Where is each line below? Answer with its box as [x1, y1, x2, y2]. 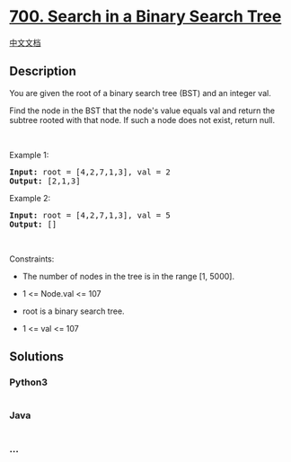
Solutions [9, 349, 65, 365]
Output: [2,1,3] [9, 175, 81, 186]
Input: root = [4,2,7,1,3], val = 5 [9, 209, 171, 220]
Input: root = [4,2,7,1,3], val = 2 [9, 166, 171, 177]
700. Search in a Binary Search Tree [9, 6, 282, 27]
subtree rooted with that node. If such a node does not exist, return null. [9, 114, 276, 125]
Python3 [9, 376, 48, 388]
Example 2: [9, 192, 51, 203]
